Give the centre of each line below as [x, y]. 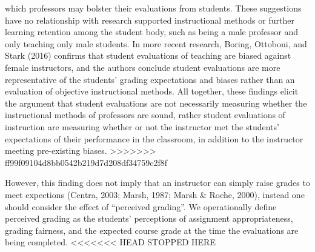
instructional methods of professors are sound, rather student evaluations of [145, 115]
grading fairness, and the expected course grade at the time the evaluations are [152, 230]
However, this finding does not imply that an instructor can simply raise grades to [157, 183]
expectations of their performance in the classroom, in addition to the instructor [154, 138]
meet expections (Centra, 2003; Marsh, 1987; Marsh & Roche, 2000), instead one [155, 194]
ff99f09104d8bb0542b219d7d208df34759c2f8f [86, 162]
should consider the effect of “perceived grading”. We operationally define [141, 206]
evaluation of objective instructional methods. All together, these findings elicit [152, 91]
